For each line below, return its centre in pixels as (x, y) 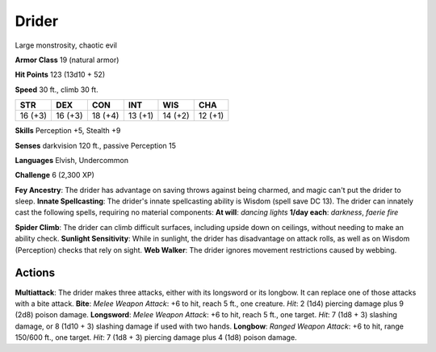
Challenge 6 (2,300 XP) (55, 175)
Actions (35, 273)
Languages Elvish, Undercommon (72, 160)
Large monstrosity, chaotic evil (66, 45)
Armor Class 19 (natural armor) (67, 60)
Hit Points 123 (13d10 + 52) (60, 75)
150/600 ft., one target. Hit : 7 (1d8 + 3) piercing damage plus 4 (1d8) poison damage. (156, 337)
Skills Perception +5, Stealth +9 (68, 131)
